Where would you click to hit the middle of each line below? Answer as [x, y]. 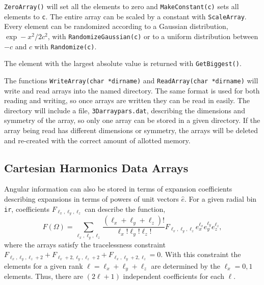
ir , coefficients [27, 209]
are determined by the [186, 266]
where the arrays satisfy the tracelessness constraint [85, 244]
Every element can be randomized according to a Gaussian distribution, [116, 26]
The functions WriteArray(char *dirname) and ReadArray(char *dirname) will [131, 80]
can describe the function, [125, 209]
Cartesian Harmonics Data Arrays [96, 167]
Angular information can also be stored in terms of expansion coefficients [118, 189]
